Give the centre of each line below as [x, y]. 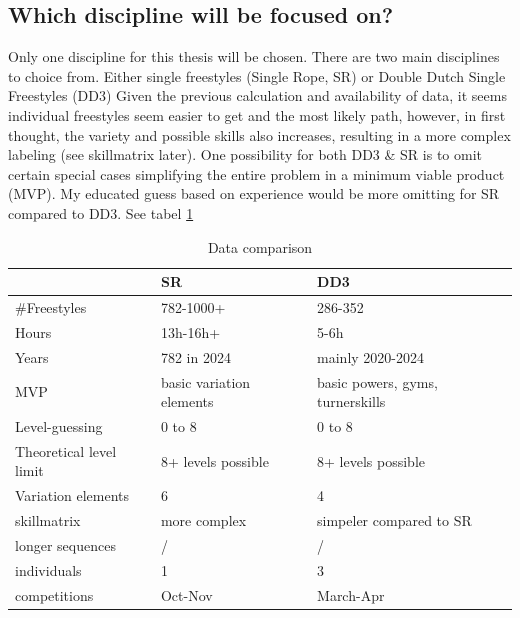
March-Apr [351, 594]
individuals [48, 569]
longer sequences [65, 544]
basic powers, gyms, [377, 381]
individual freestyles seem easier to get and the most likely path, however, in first [257, 114]
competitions [54, 594]
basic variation [205, 381]
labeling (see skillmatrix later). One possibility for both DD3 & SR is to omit [245, 154]
